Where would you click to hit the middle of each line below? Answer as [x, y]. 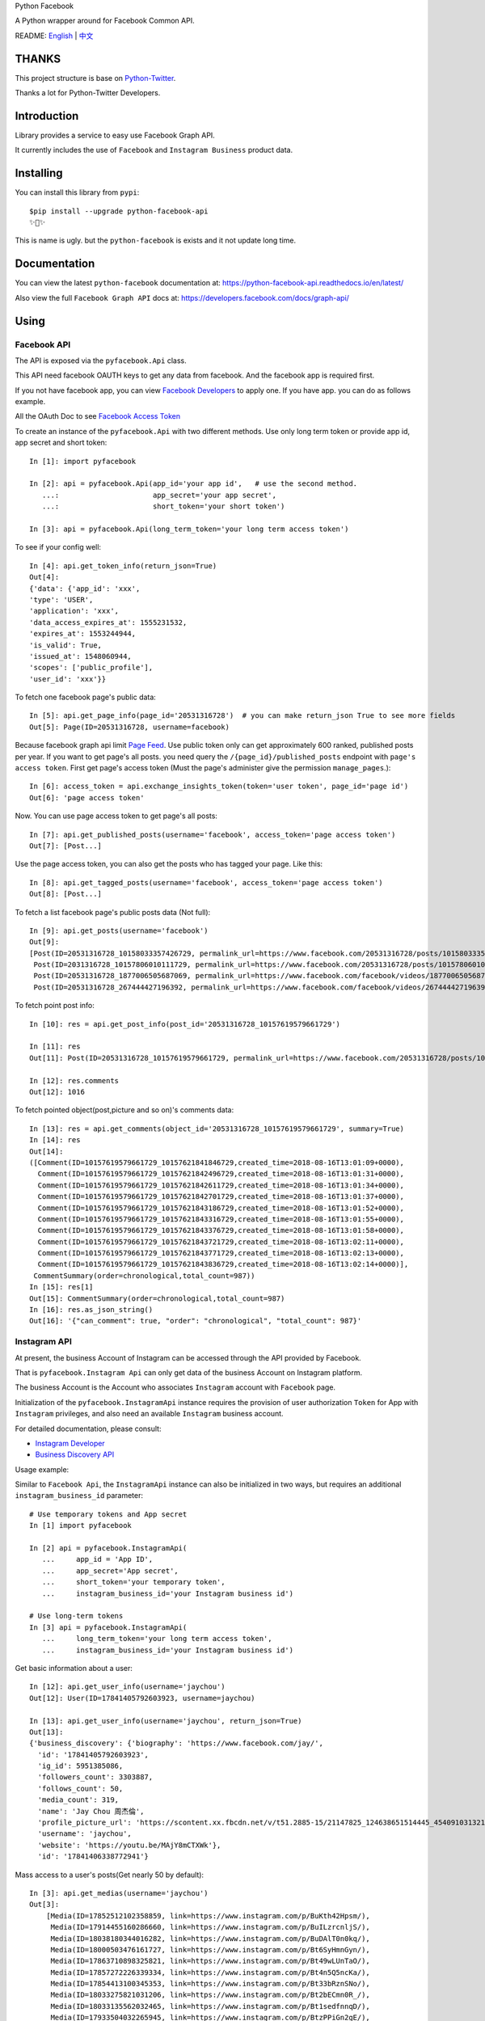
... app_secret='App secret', [110, 1571]
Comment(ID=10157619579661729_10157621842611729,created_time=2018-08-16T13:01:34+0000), [221, 1185]
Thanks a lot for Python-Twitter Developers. [88, 93]
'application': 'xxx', [74, 611]
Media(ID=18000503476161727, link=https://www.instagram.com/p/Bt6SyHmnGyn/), [211, 1949]
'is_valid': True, [66, 645]
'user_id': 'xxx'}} [68, 679]
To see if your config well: [58, 547]
